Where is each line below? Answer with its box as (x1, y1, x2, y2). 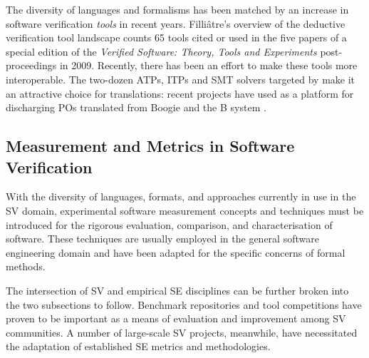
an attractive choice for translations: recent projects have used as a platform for (6, 86, 354, 101)
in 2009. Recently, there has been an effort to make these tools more (59, 58, 358, 73)
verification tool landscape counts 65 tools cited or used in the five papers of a (6, 30, 347, 45)
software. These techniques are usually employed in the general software (6, 231, 319, 246)
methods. (6, 259, 46, 274)
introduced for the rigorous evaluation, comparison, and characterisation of (6, 217, 333, 232)
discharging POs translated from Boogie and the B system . (6, 100, 266, 115)
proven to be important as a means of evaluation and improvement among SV (6, 311, 346, 326)
